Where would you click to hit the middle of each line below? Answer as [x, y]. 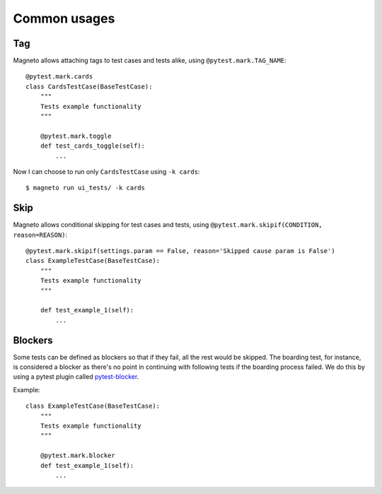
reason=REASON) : [40, 235]
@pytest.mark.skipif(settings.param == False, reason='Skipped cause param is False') [180, 251]
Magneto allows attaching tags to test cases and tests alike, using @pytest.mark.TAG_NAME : [150, 61]
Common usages [64, 18]
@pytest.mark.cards [59, 77]
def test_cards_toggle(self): [92, 146]
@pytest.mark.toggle [76, 136]
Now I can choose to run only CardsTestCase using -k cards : [106, 171]
